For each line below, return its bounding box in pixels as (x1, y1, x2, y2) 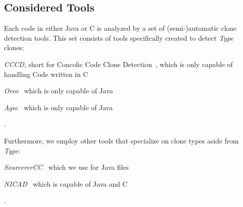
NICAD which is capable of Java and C (4, 178, 128, 189)
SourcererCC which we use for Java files (4, 162, 129, 172)
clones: (4, 42, 24, 53)
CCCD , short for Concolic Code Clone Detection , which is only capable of (4, 59, 233, 69)
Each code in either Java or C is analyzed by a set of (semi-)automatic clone (4, 23, 237, 33)
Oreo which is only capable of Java (4, 85, 113, 96)
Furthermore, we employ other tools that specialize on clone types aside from (4, 135, 239, 145)
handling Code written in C (4, 69, 88, 79)
